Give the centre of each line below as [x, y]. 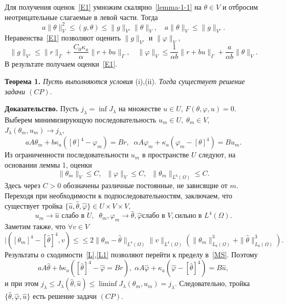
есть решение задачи [64, 296]
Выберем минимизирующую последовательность [81, 119]
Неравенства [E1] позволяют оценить [63, 38]
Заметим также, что [35, 226]
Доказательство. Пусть [42, 108]
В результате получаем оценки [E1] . [61, 64]
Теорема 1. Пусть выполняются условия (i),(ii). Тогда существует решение [125, 81]
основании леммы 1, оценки [48, 164]
